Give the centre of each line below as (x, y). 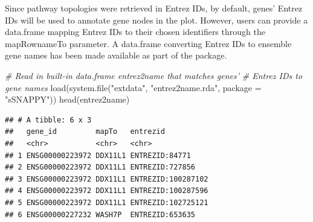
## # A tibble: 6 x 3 (48, 120)
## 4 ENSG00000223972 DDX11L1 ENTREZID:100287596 (107, 191)
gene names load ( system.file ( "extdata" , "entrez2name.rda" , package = (133, 87)
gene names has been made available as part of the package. (116, 55)
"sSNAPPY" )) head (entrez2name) (67, 99)
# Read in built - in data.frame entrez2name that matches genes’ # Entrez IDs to (154, 75)
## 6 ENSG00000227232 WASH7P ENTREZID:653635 (100, 214)
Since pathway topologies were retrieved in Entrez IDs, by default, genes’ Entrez (154, 8)
